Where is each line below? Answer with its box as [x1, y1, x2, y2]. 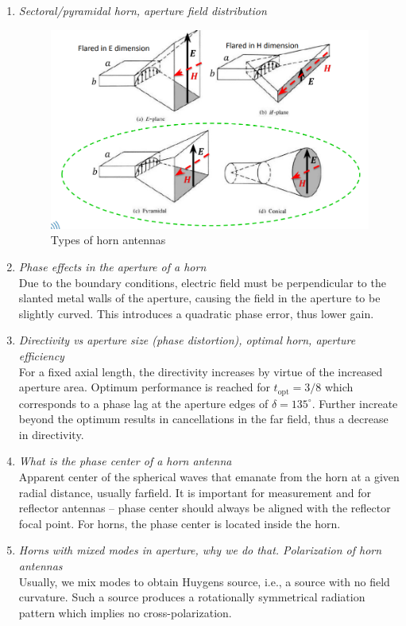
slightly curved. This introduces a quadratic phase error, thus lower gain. [18, 305, 374, 321]
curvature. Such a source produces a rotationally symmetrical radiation [18, 589, 365, 605]
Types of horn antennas [50, 231, 166, 248]
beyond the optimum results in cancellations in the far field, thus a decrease [18, 410, 389, 427]
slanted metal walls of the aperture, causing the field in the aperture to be [18, 290, 381, 306]
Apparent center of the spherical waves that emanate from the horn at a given [18, 469, 400, 484]
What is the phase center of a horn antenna [18, 453, 232, 469]
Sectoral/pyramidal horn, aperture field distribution [18, 2, 267, 18]
